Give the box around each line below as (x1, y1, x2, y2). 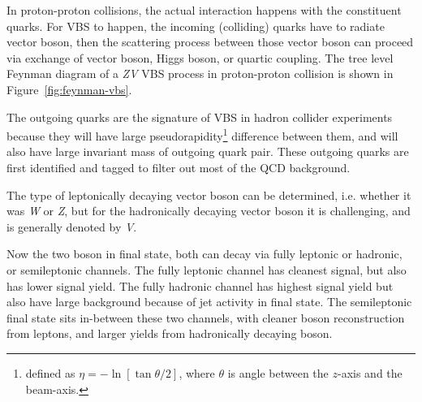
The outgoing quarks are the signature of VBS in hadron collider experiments (6, 108, 393, 125)
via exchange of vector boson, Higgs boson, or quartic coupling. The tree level (6, 49, 394, 66)
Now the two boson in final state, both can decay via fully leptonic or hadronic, (6, 245, 403, 262)
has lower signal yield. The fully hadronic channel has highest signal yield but (6, 277, 394, 294)
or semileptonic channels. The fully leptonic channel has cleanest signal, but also (6, 261, 407, 278)
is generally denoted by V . (6, 218, 137, 235)
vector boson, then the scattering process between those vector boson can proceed (6, 33, 414, 50)
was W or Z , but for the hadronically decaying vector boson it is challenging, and (6, 202, 411, 219)
